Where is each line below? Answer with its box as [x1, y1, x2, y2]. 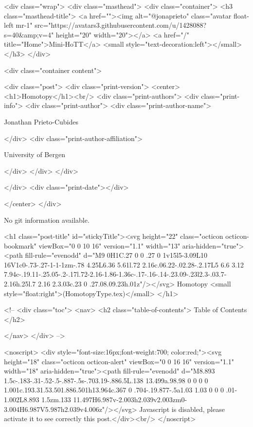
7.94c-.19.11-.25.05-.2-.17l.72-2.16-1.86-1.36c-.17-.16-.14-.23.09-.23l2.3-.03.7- [4, 269, 227, 279]
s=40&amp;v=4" [4, 29, 54, 39]
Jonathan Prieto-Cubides [4, 116, 78, 126]
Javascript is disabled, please [139, 404, 225, 414]
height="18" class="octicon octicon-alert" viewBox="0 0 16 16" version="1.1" [4, 356, 234, 366]
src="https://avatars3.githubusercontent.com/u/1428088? [35, 20, 207, 30]
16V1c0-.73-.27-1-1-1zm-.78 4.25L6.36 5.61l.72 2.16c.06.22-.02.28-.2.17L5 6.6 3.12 [4, 259, 244, 269]
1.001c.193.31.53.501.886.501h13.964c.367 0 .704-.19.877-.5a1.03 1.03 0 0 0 [4, 385, 224, 395]
